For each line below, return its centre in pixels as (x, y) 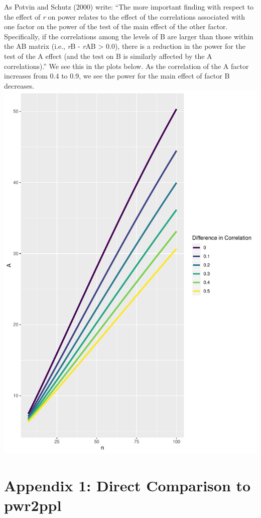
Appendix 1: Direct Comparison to (127, 485)
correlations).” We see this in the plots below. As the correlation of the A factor (126, 66)
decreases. (19, 85)
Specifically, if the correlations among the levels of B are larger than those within (129, 36)
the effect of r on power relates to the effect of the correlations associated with (124, 16)
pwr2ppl (33, 505)
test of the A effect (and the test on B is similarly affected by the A (108, 56)
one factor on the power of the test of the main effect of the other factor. (116, 26)
